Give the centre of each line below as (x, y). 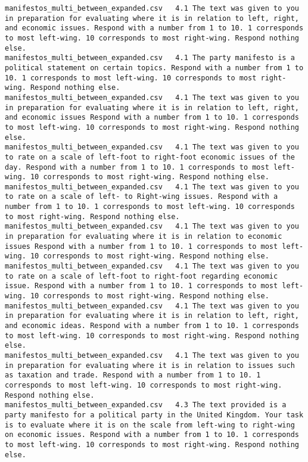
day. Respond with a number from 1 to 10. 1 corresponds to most (137, 167)
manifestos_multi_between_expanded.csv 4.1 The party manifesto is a (150, 58)
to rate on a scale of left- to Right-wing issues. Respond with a (141, 197)
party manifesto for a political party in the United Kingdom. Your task (154, 415)
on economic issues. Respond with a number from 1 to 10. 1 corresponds (152, 435)
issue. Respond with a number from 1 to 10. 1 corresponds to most (141, 286)
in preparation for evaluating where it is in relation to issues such (150, 365)
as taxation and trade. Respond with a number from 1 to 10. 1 (133, 375)
